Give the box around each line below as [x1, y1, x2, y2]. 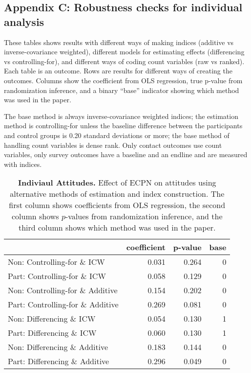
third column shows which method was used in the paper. [18, 222, 216, 233]
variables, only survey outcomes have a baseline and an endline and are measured [4, 149, 248, 160]
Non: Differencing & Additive [8, 341, 108, 353]
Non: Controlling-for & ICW [8, 256, 105, 268]
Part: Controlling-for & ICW [8, 270, 106, 282]
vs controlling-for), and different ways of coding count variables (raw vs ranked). [4, 56, 245, 66]
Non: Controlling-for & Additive [8, 284, 118, 296]
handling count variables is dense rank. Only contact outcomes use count [4, 140, 222, 150]
